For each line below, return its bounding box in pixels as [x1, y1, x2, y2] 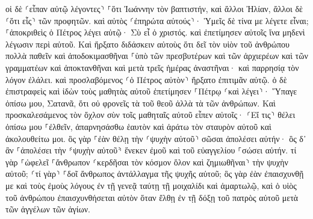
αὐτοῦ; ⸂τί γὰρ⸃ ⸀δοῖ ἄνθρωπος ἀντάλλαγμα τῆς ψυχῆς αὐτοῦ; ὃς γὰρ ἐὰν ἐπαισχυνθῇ [5, 167, 304, 180]
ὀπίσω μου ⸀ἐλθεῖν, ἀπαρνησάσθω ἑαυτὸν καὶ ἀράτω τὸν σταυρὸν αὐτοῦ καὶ [5, 120, 271, 132]
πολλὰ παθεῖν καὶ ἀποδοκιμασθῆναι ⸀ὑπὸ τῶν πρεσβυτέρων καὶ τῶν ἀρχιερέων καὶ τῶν [5, 49, 308, 62]
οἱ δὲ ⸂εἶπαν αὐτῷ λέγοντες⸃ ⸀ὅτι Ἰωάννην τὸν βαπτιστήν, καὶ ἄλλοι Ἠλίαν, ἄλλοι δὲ [5, 2, 303, 14]
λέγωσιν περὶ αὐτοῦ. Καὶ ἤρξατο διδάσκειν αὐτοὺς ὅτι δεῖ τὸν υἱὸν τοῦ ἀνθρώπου [5, 37, 290, 50]
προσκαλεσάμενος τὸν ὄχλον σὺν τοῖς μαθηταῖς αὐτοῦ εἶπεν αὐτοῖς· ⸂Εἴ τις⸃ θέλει [5, 108, 296, 121]
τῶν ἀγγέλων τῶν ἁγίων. [5, 203, 90, 215]
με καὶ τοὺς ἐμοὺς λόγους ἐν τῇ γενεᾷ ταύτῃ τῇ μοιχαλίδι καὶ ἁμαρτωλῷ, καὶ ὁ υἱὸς [5, 179, 297, 191]
